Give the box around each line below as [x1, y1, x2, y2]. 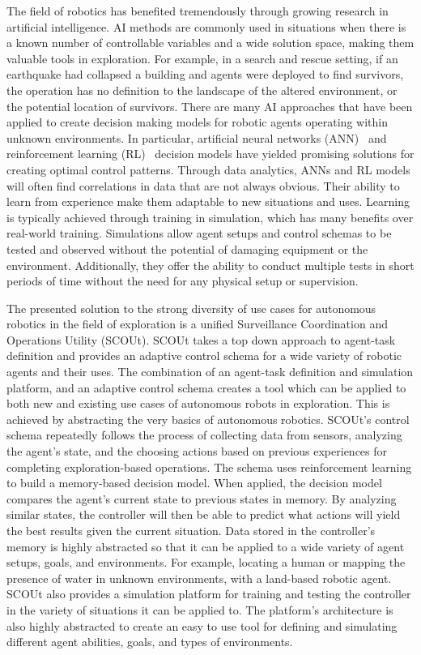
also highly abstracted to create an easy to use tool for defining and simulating [6, 617, 398, 634]
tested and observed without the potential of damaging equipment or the [6, 240, 368, 257]
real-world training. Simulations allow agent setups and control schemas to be [6, 225, 392, 242]
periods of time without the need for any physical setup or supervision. [6, 272, 359, 289]
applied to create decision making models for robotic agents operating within [6, 113, 388, 131]
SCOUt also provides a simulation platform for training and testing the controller [6, 585, 411, 602]
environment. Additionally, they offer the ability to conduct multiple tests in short [6, 256, 415, 273]
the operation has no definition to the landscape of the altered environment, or [6, 81, 398, 98]
